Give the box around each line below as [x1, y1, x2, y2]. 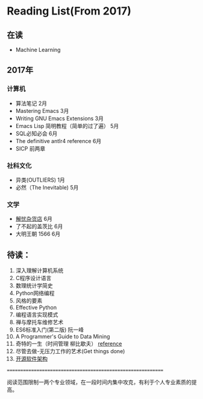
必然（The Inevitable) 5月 [15, 184, 79, 191]
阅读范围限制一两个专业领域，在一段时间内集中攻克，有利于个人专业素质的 [7, 378, 192, 386]
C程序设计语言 [15, 275, 52, 282]
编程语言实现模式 [15, 311, 58, 318]
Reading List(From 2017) [7, 4, 132, 18]
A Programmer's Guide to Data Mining [15, 333, 110, 340]
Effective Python [15, 304, 57, 311]
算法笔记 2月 [15, 100, 48, 107]
